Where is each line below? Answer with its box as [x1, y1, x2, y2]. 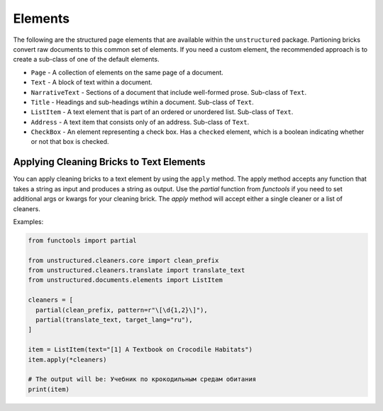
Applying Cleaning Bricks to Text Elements [13, 156, 206, 168]
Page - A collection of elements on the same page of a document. [30, 68, 223, 77]
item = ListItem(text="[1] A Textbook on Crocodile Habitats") [28, 346, 253, 354]
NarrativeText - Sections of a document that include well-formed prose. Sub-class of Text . [30, 88, 307, 96]
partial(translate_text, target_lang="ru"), [35, 316, 193, 324]
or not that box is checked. [30, 137, 109, 146]
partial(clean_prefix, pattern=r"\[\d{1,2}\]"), [35, 305, 209, 314]
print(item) [28, 385, 70, 393]
